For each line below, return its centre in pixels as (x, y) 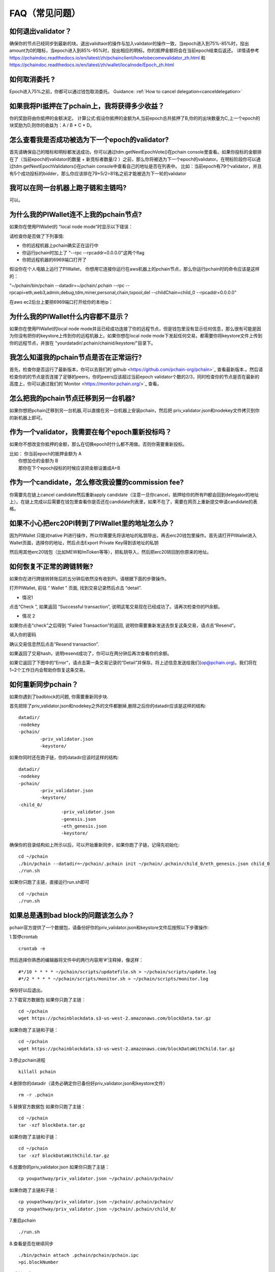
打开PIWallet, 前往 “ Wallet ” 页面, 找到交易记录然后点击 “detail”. (76, 588)
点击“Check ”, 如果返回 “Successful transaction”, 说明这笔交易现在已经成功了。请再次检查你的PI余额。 (116, 607)
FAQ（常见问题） (45, 13)
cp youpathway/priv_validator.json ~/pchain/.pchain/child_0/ (97, 1209)
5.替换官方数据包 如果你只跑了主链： (47, 1106)
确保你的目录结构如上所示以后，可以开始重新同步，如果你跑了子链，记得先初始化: (95, 845)
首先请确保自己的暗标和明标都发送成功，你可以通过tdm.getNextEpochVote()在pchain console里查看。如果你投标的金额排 (135, 152)
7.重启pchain (23, 1220)
